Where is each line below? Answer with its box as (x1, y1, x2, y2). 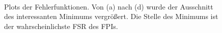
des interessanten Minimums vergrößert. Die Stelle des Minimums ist (4, 11, 218, 21)
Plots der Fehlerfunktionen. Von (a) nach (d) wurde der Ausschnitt (4, 1, 213, 11)
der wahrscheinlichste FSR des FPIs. (4, 20, 118, 31)
